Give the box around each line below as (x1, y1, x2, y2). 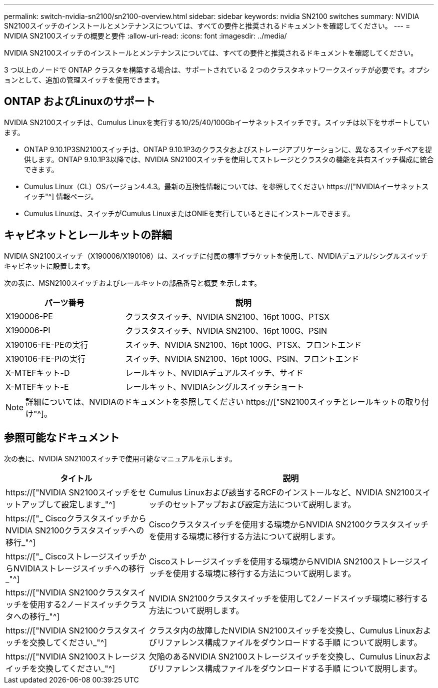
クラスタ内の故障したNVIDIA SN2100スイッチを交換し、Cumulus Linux (148, 625, 415, 635)
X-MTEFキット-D (5, 367, 70, 378)
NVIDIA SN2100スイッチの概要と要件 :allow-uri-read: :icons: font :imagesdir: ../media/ (4, 32, 287, 40)
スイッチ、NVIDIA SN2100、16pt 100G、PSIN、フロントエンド (125, 353, 359, 364)
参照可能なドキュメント (4, 431, 119, 444)
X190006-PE (5, 311, 53, 321)
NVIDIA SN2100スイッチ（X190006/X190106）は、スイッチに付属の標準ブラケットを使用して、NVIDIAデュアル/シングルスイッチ (4, 251, 428, 260)
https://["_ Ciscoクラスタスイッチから (5, 513, 146, 523)
